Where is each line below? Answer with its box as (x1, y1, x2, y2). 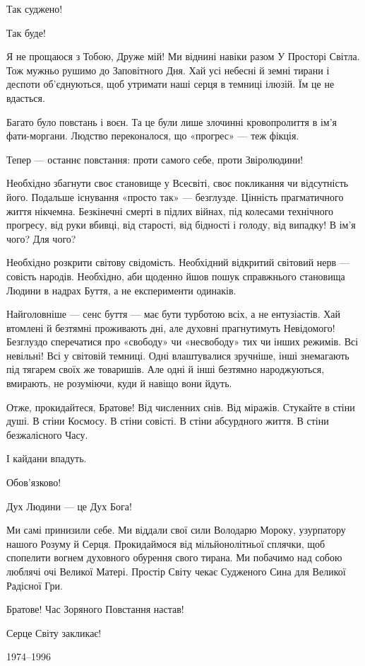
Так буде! (6, 25, 46, 40)
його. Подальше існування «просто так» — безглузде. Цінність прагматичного (6, 189, 344, 204)
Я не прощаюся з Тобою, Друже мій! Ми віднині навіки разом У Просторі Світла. (6, 49, 360, 64)
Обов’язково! (6, 475, 61, 490)
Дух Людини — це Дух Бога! (6, 498, 132, 513)
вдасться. (6, 90, 45, 105)
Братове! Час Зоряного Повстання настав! (6, 602, 184, 616)
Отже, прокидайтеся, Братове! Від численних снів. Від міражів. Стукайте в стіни (6, 399, 355, 414)
